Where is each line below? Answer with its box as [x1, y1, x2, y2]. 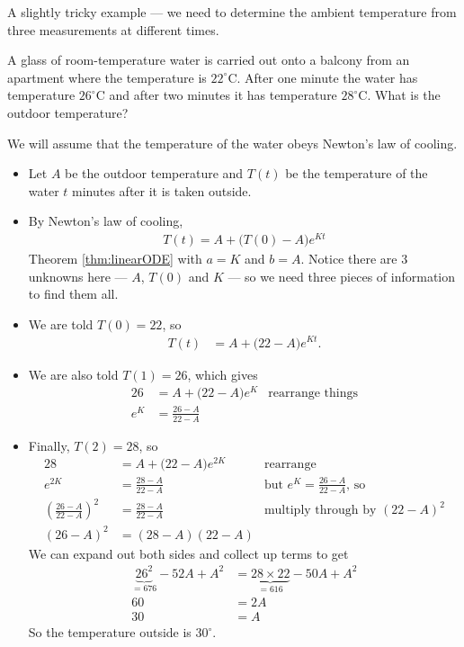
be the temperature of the [285, 164, 428, 183]
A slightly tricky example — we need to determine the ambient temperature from [7, 3, 457, 21]
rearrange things [268, 387, 358, 400]
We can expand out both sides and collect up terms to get [28, 544, 349, 562]
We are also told [28, 364, 119, 383]
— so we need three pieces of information [228, 266, 456, 285]
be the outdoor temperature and [65, 164, 244, 183]
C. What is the [358, 85, 441, 104]
